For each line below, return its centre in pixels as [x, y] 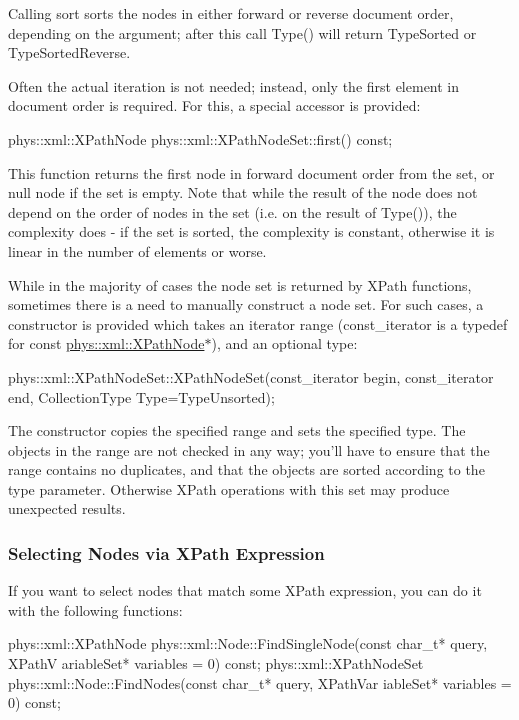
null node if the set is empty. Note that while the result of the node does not [243, 192]
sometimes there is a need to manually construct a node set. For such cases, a [246, 304]
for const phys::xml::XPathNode [106, 343]
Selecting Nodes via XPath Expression [166, 552]
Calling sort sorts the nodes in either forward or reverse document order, [231, 13]
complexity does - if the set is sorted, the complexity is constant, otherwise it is [251, 231]
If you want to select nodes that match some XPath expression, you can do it [245, 590]
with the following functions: [95, 609]
